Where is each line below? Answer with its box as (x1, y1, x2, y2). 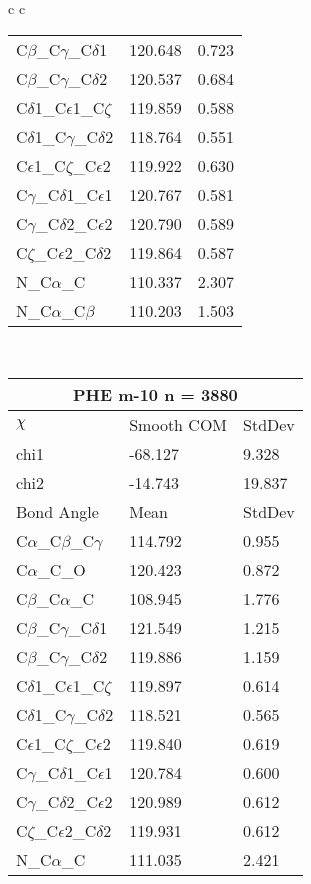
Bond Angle (16, 500, 99, 524)
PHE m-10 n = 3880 (73, 383, 238, 407)
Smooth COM (129, 413, 228, 437)
